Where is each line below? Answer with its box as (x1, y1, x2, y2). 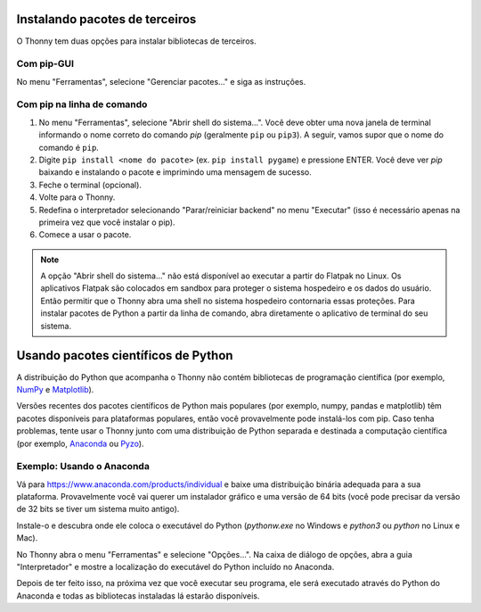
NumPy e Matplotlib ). (16, 384, 94, 394)
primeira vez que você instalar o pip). (38, 217, 175, 227)
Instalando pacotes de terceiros (16, 12, 197, 27)
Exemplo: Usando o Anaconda (16, 460, 151, 473)
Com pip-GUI (16, 58, 75, 70)
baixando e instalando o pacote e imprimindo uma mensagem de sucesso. (38, 167, 312, 178)
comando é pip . (38, 142, 100, 153)
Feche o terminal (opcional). (38, 179, 143, 190)
